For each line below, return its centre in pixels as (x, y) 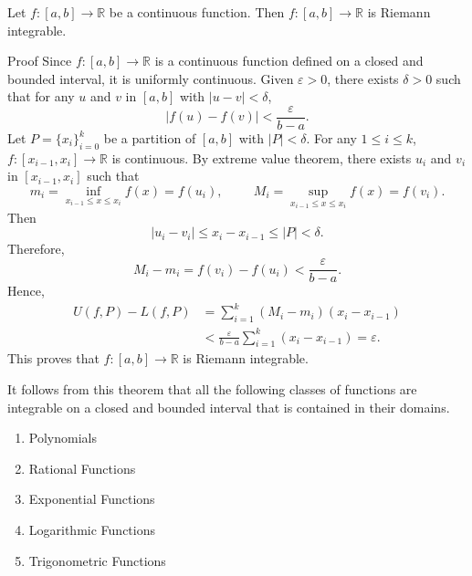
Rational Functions (82, 468)
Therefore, (36, 249)
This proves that (53, 358)
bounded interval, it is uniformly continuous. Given (151, 78)
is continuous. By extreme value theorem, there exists (262, 157)
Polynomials (63, 438)
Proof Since (40, 61)
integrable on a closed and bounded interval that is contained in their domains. (229, 407)
